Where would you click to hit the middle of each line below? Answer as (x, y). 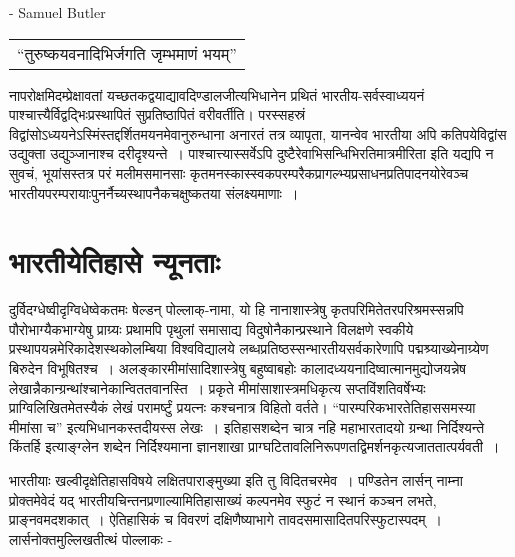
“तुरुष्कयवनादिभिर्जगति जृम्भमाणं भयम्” (127, 53)
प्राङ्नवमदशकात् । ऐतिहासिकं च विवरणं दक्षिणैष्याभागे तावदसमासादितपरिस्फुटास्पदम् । (226, 519)
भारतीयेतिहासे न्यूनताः (114, 261)
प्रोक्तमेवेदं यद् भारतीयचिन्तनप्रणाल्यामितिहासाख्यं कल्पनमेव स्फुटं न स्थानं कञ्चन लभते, (223, 499)
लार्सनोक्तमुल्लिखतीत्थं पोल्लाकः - (91, 538)
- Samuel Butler (57, 12)
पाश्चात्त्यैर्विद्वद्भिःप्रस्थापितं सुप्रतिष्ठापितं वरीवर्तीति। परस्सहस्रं (157, 114)
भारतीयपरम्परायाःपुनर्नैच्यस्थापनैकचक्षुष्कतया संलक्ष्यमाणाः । (154, 192)
